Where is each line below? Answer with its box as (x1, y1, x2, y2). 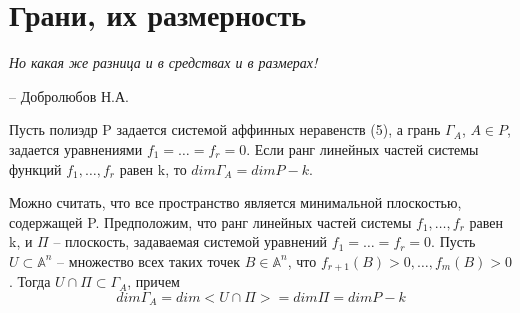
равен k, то (119, 158, 187, 179)
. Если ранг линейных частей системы (246, 138, 479, 159)
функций (9, 158, 62, 179)
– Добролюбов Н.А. (9, 85, 129, 106)
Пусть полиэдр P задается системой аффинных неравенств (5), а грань (9, 119, 441, 140)
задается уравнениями (9, 138, 143, 159)
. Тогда (9, 271, 51, 292)
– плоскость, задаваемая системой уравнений (53, 231, 328, 252)
